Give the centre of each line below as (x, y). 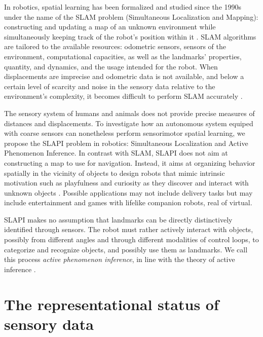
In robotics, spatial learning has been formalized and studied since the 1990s (123, 7)
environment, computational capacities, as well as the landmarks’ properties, (123, 56)
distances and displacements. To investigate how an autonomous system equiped (129, 123)
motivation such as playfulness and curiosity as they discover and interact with (126, 183)
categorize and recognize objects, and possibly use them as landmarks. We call (126, 249)
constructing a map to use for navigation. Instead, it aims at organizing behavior (130, 162)
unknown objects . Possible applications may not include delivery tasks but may (128, 192)
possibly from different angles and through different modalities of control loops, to (131, 239)
